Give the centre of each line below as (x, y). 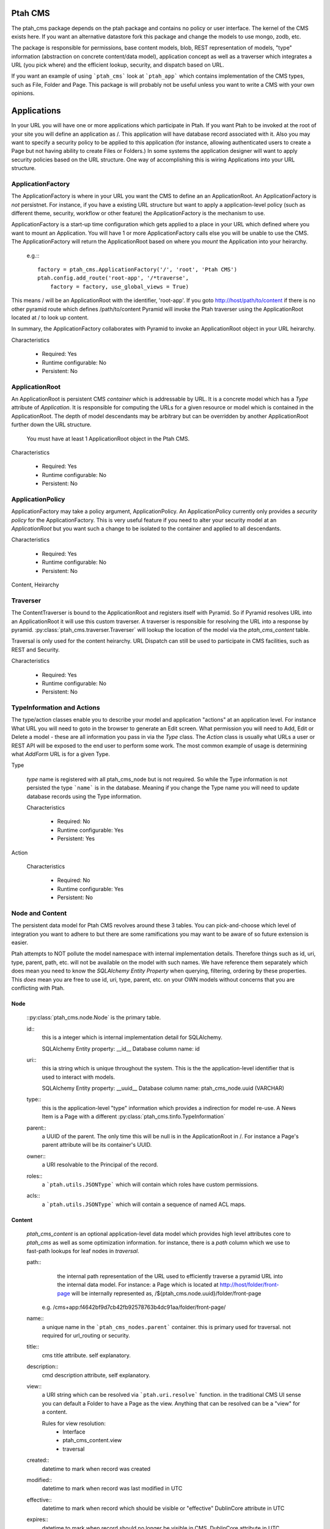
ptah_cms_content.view (92, 1440)
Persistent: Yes (76, 839)
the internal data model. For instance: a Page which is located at (138, 1285)
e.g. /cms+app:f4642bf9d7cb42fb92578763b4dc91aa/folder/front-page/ (134, 1307)
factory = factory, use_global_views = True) (119, 287)
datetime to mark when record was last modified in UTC (112, 1489)
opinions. (23, 93)
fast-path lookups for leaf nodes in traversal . (83, 1251)
